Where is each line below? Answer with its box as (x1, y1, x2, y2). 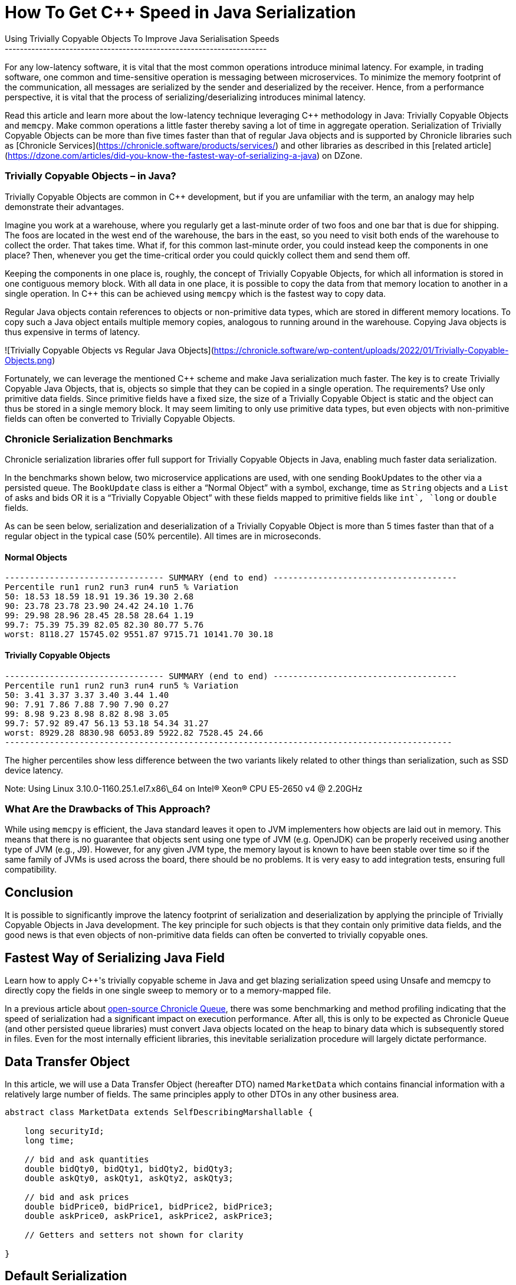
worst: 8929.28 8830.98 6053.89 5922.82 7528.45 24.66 (5, 727, 264, 737)
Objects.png (5, 355, 52, 365)
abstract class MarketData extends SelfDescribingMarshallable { (5, 1107, 313, 1117)
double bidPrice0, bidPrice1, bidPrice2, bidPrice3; (24, 1201, 274, 1211)
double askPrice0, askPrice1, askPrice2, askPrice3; (24, 1211, 274, 1221)
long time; (24, 1135, 75, 1145)
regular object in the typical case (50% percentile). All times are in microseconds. (5, 531, 321, 542)
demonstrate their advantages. (5, 201, 124, 212)
